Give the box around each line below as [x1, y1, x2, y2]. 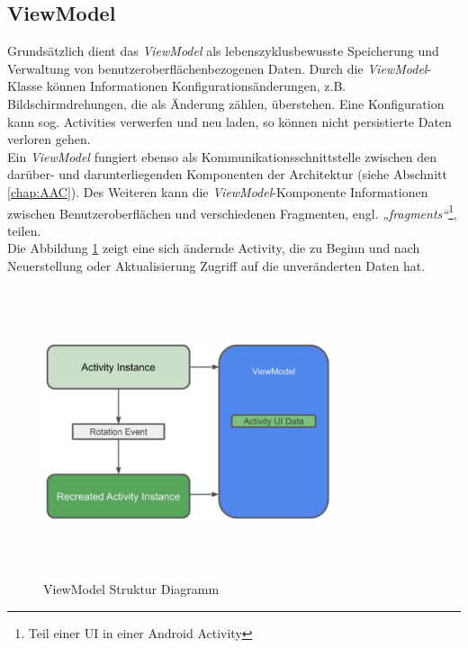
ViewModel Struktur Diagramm [43, 580, 220, 598]
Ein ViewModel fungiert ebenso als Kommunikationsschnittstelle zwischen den [7, 147, 437, 166]
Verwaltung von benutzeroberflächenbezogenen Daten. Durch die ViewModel [7, 58, 427, 77]
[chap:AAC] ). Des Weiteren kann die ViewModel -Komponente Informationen [7, 182, 428, 201]
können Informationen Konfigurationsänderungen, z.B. [46, 76, 346, 95]
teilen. [7, 220, 41, 239]
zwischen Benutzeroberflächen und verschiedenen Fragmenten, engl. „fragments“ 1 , [7, 201, 457, 222]
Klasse [7, 76, 43, 95]
